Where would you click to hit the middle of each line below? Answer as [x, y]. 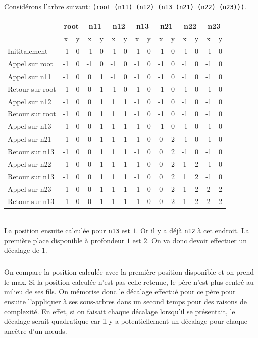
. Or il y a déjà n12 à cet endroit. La [193, 230]
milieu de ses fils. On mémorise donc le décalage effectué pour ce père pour [120, 291]
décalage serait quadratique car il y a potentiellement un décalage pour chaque [126, 321]
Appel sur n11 [30, 76]
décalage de [22, 250]
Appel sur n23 [30, 189]
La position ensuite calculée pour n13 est [67, 230]
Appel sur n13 [30, 126]
